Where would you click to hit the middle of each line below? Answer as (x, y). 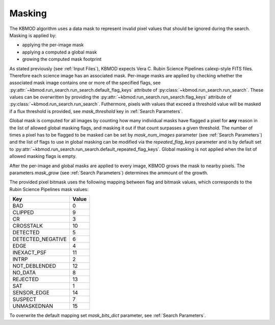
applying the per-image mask (53, 45)
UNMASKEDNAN (33, 306)
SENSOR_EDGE (31, 293)
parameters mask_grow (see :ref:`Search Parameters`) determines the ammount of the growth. (109, 173)
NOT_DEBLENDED (34, 266)
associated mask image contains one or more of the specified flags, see (85, 83)
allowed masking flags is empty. (43, 156)
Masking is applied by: (33, 35)
